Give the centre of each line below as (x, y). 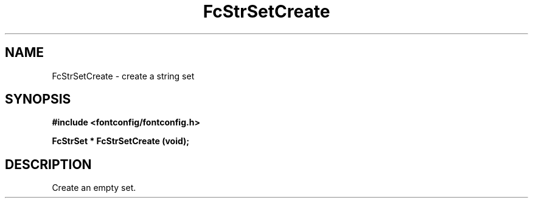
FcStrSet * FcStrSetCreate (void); (121, 141)
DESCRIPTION (48, 164)
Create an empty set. (94, 188)
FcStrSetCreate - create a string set (123, 76)
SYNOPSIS (38, 99)
